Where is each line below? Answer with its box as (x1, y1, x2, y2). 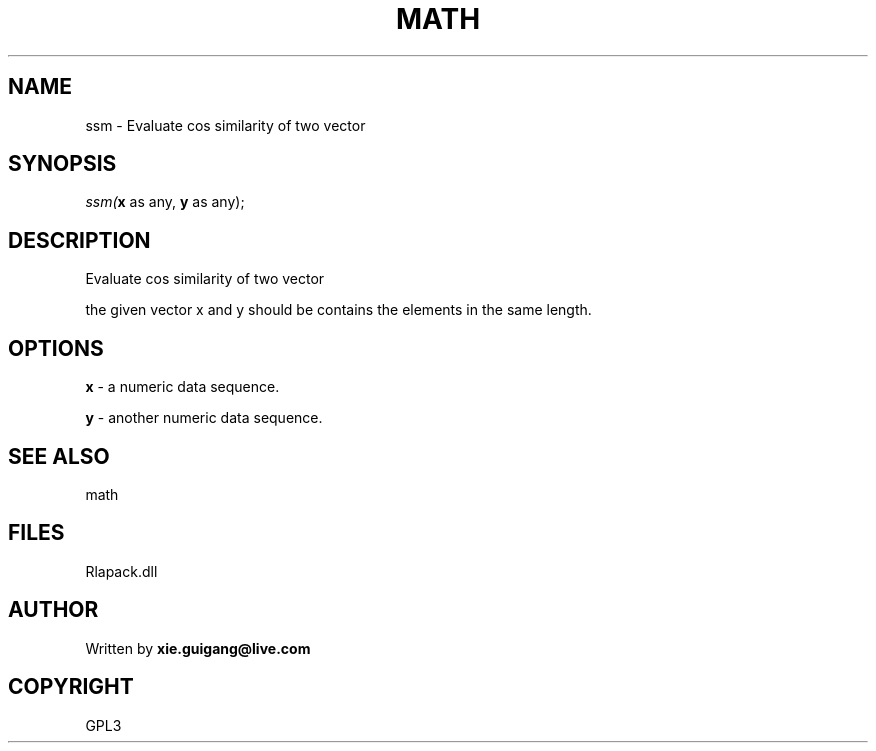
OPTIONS (8, 335, 104, 361)
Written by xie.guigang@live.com (85, 639, 311, 657)
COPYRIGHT (8, 674, 134, 700)
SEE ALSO (8, 443, 110, 469)
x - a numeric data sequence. (85, 378, 280, 396)
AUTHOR (8, 597, 99, 623)
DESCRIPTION (8, 227, 151, 253)
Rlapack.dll (85, 562, 158, 580)
